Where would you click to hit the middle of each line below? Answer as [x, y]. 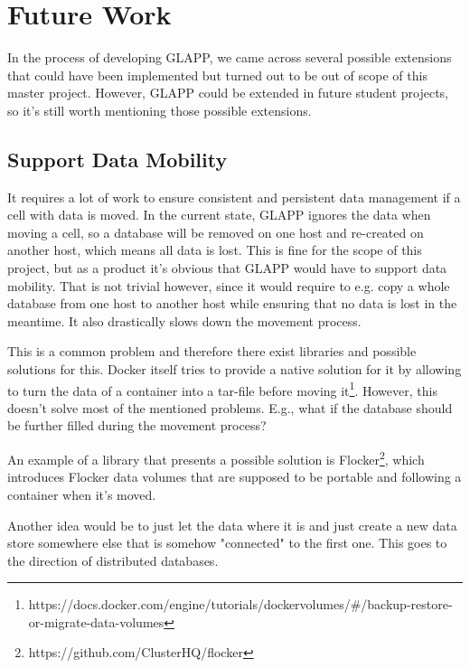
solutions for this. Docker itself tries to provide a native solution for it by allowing [235, 369]
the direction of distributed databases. [113, 560]
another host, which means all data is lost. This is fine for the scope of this [215, 250]
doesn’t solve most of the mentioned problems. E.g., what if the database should [230, 407]
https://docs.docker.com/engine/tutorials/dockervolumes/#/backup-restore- [240, 604]
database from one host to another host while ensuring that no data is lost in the [232, 303]
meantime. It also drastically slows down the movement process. [184, 320]
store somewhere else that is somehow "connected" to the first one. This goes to [227, 543]
